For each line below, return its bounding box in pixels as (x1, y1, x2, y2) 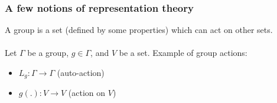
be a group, (27, 46, 69, 59)
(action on (68, 87, 106, 99)
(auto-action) (57, 67, 105, 78)
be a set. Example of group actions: (119, 46, 247, 59)
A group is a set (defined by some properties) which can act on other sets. (5, 24, 273, 36)
